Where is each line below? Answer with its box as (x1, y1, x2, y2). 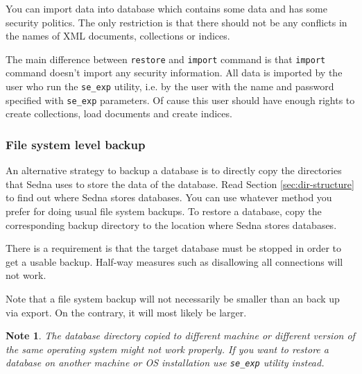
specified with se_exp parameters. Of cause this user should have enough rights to (6, 92, 355, 107)
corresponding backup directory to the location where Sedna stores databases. (6, 217, 337, 232)
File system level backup (6, 135, 146, 153)
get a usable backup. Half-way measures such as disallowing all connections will (6, 254, 343, 269)
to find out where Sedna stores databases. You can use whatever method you (6, 190, 332, 205)
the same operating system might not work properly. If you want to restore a (6, 341, 329, 356)
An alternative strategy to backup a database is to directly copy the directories (6, 163, 342, 178)
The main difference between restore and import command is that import (6, 51, 326, 66)
